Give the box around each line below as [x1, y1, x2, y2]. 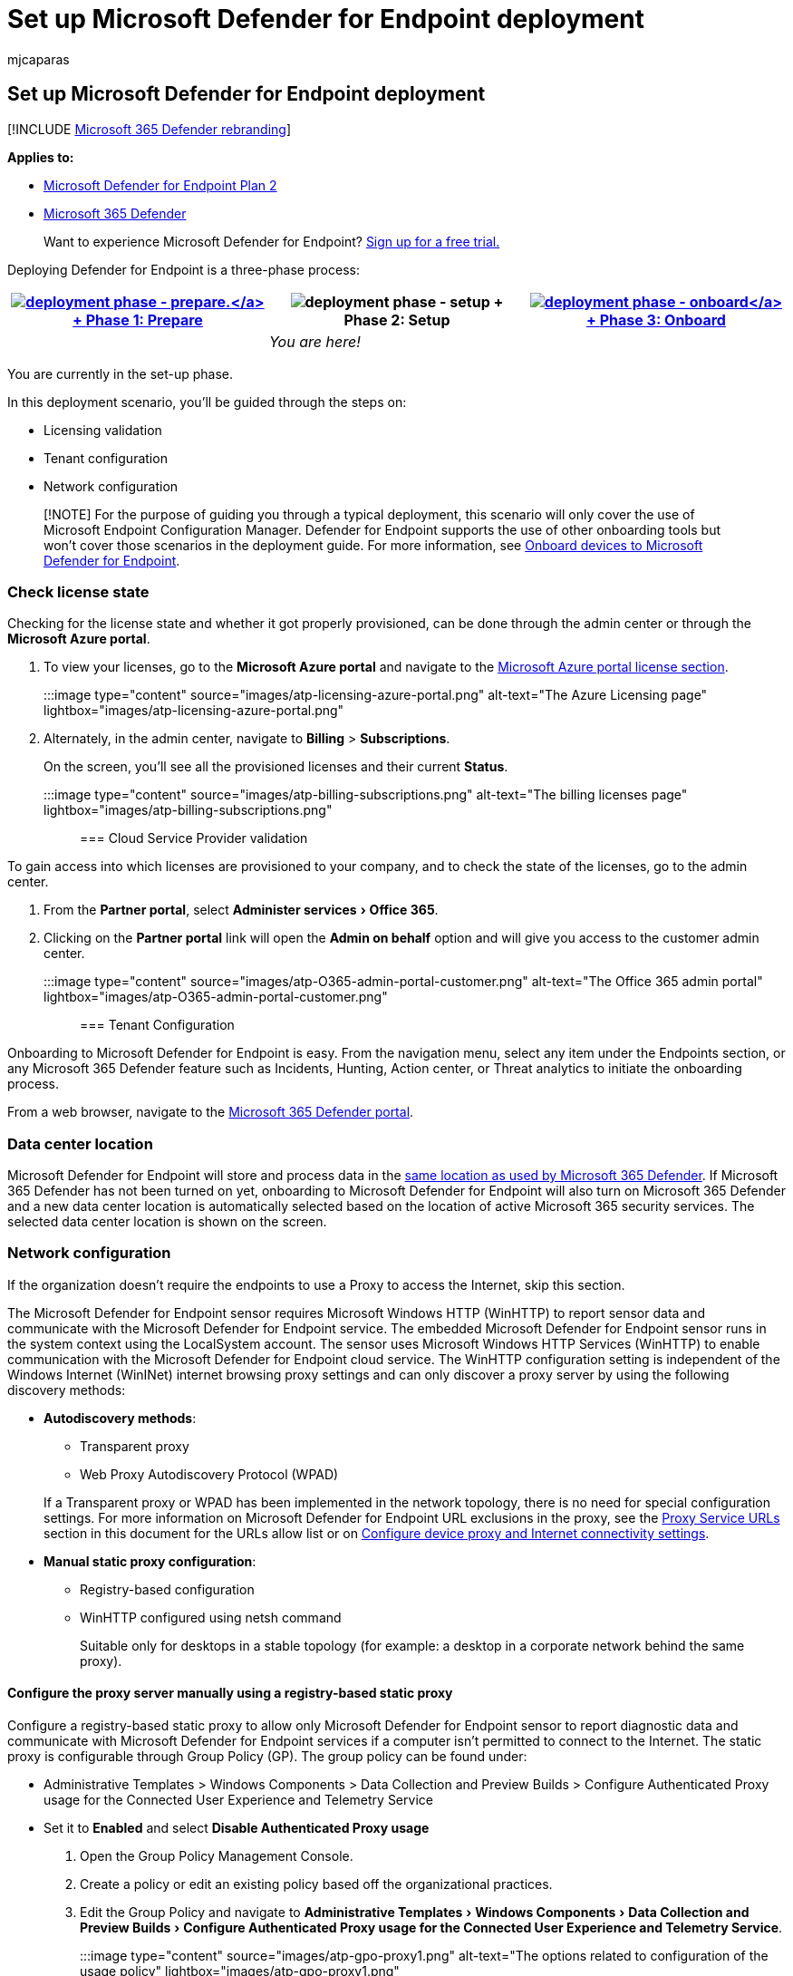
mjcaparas [7, 51, 70, 67]
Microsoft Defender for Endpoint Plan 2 [44, 177, 277, 193]
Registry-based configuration [80, 1581, 255, 1597]
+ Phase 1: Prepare [73, 310, 203, 329]
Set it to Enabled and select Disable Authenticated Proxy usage [44, 1820, 430, 1836]
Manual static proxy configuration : [44, 1553, 256, 1569]
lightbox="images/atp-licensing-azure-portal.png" [44, 702, 344, 719]
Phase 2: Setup [343, 310, 450, 329]
